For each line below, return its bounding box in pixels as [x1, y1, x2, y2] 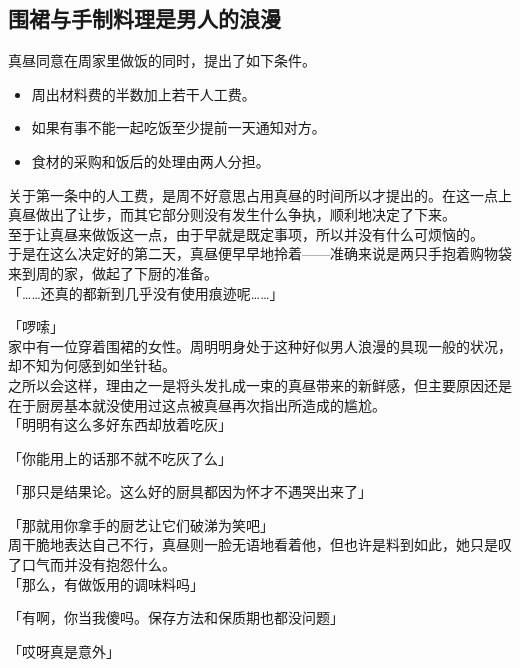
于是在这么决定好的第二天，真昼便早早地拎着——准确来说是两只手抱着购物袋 [8, 243, 512, 264]
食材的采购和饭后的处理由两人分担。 [31, 150, 270, 171]
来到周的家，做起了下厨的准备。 [8, 262, 218, 283]
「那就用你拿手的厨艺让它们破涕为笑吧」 [8, 514, 274, 535]
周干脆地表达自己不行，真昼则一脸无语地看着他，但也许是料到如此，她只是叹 [8, 534, 512, 555]
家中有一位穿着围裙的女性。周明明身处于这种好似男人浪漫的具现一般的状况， [8, 335, 512, 356]
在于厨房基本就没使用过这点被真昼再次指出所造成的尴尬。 [8, 394, 386, 415]
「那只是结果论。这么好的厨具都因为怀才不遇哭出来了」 [8, 481, 372, 502]
